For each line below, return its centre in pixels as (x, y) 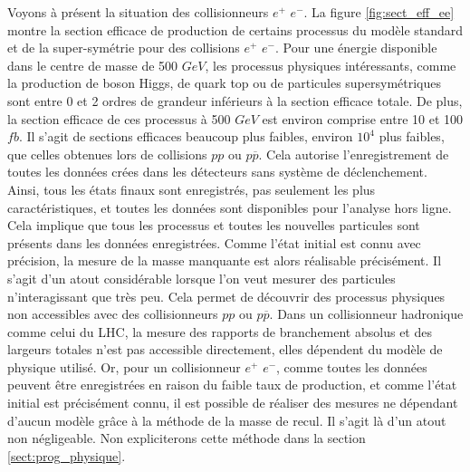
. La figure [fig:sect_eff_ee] (379, 12)
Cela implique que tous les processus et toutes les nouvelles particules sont (214, 225)
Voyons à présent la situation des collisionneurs (138, 12)
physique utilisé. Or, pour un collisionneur (124, 366)
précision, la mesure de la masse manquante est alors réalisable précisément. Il (225, 260)
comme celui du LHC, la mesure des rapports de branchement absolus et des (220, 331)
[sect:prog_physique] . (67, 455)
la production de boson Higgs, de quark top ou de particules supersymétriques (225, 83)
